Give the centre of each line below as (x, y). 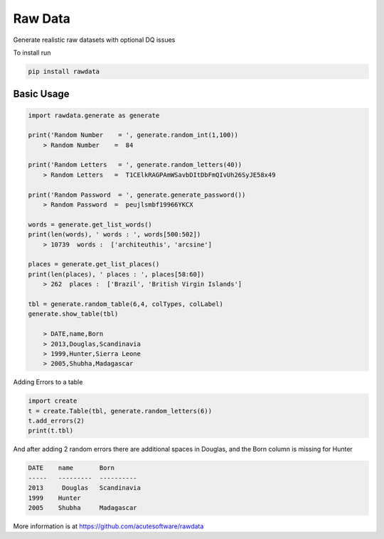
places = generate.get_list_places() (94, 264)
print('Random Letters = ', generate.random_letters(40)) (135, 165)
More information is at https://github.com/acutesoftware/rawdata (108, 526)
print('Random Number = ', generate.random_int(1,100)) (133, 135)
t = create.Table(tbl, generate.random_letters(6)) (120, 411)
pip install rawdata (64, 71)
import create (53, 401)
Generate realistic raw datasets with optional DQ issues (94, 40)
